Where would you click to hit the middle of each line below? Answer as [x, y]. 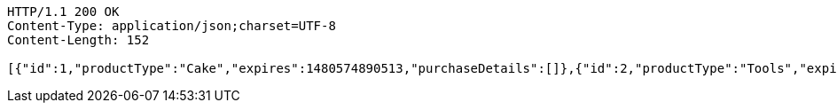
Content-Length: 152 [78, 40]
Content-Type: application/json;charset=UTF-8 [172, 26]
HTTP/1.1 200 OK [63, 12]
